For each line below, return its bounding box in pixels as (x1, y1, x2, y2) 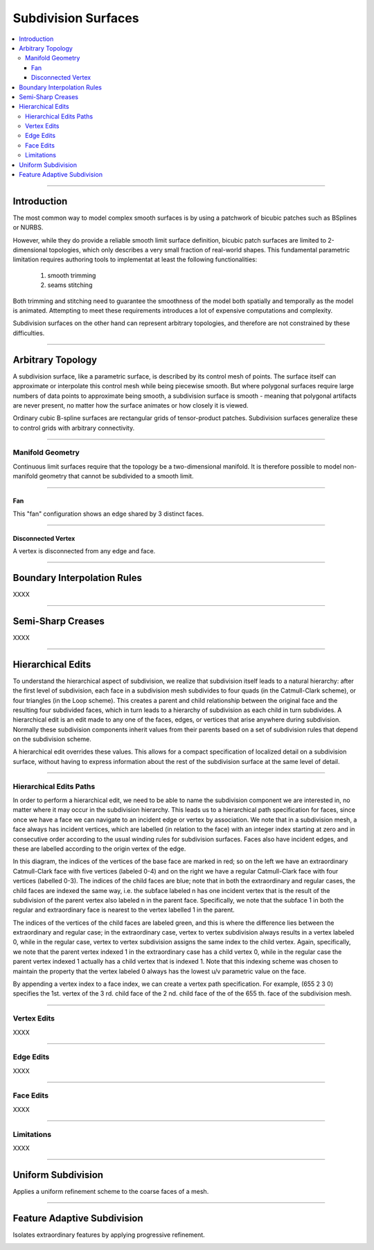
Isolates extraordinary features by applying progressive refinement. (12, 1231, 206, 1239)
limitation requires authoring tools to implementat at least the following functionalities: (12, 255, 258, 263)
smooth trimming (47, 271, 96, 279)
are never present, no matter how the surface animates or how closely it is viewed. (12, 401, 249, 409)
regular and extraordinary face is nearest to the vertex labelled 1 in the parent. (12, 905, 235, 914)
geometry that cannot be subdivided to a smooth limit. (39, 472, 194, 480)
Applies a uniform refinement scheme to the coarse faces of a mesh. (12, 1187, 209, 1195)
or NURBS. (12, 223, 44, 232)
